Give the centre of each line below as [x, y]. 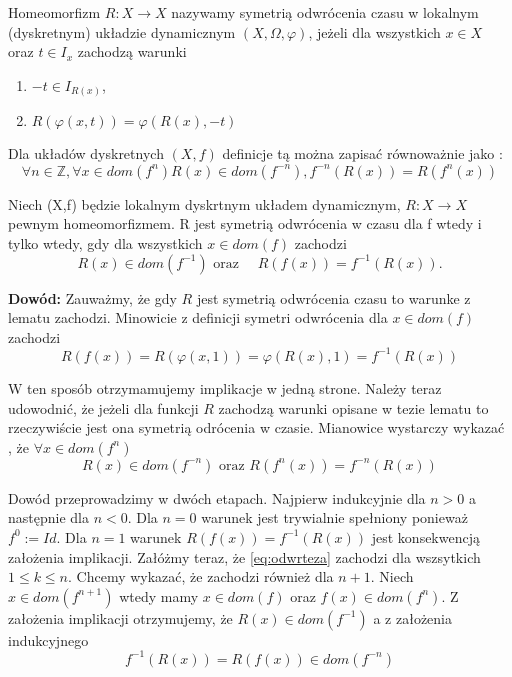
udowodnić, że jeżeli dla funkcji [103, 407]
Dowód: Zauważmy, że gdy [92, 297]
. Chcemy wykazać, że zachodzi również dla [201, 576]
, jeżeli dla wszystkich [374, 31]
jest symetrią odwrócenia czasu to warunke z [333, 297]
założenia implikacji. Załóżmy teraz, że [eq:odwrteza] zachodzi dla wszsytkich [244, 556]
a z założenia [412, 617]
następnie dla [48, 517]
